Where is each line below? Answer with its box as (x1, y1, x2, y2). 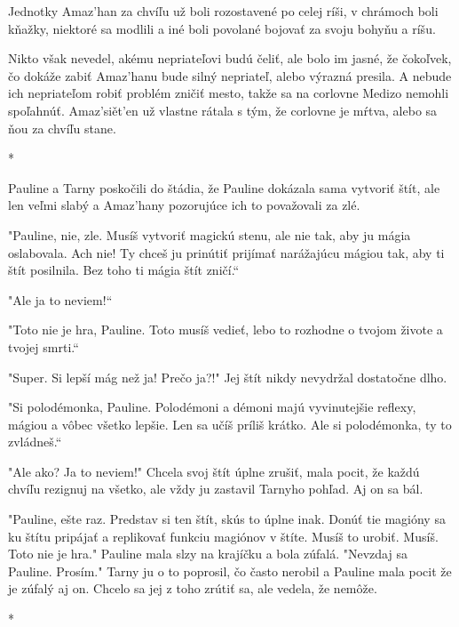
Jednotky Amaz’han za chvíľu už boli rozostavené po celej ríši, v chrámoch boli (8, 2, 439, 20)
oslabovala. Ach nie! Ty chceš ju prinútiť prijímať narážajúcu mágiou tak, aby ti (8, 243, 445, 261)
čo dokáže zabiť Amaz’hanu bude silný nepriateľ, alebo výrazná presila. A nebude (8, 66, 452, 84)
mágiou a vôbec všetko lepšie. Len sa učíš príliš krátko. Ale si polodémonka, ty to (8, 414, 452, 433)
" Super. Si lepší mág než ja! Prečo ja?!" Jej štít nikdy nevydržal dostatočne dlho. (8, 367, 447, 386)
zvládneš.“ (8, 432, 62, 451)
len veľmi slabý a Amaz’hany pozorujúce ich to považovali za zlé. (8, 196, 360, 214)
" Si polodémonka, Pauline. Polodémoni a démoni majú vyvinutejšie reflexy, (8, 398, 416, 416)
